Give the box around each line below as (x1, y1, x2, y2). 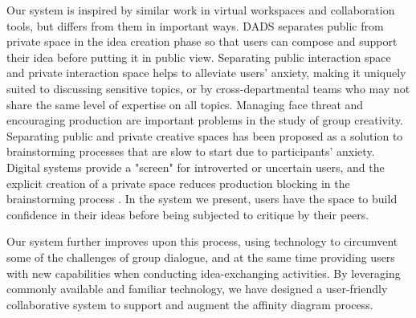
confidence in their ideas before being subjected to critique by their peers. (6, 206, 369, 222)
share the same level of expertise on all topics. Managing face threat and (6, 96, 364, 112)
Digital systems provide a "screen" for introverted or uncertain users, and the (6, 158, 385, 175)
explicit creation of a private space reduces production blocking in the (6, 174, 350, 191)
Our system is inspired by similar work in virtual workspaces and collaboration (6, 2, 395, 18)
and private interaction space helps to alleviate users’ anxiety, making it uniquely (6, 64, 406, 81)
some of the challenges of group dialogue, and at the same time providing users (6, 248, 395, 265)
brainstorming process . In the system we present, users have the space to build (6, 190, 398, 207)
